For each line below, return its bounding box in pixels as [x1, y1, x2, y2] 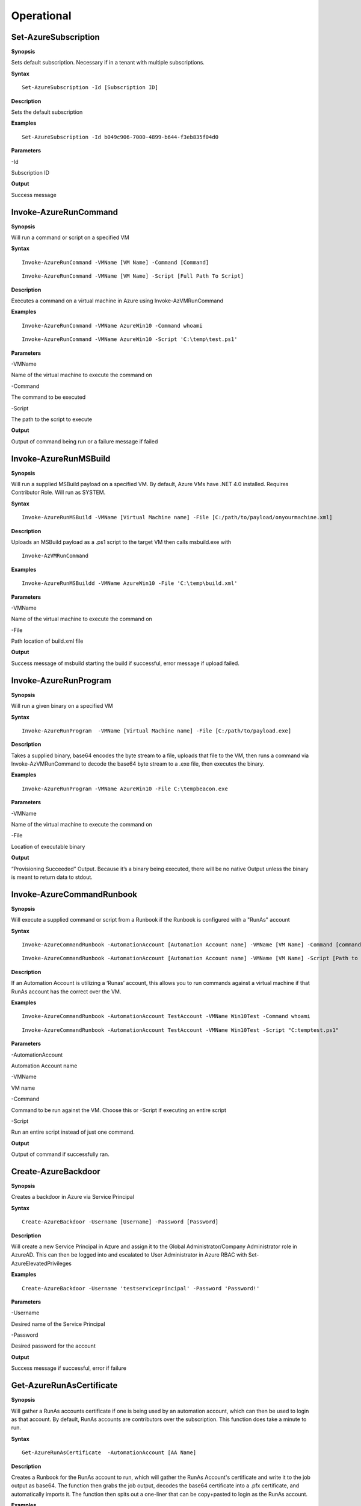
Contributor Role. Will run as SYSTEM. [11, 489, 106, 496]
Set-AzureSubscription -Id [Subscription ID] [22, 84, 159, 91]
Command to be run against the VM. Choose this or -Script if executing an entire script [11, 1106, 227, 1114]
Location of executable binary [11, 843, 85, 850]
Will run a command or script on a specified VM [11, 234, 129, 241]
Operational [11, 9, 72, 22]
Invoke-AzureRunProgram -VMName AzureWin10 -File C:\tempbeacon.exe [22, 785, 228, 792]
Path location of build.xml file [11, 637, 84, 645]
